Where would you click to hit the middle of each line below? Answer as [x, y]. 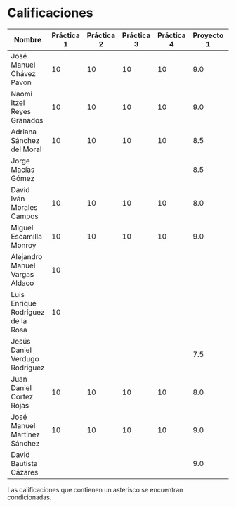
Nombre [28, 39]
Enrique [24, 303]
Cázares [25, 472]
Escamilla [26, 236]
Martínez [26, 434]
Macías [23, 169]
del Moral [26, 149]
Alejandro [27, 256]
